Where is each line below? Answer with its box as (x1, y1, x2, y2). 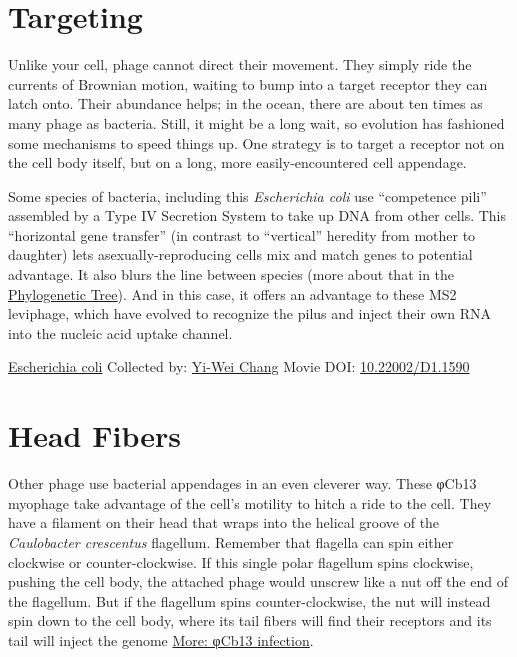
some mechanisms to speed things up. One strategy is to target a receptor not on (8, 132, 505, 153)
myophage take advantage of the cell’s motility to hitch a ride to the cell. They (8, 492, 492, 513)
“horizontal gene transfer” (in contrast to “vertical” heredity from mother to (8, 224, 476, 245)
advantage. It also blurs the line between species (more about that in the (8, 264, 455, 285)
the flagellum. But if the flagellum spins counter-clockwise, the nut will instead (8, 590, 491, 611)
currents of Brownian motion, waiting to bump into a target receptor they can (8, 73, 488, 94)
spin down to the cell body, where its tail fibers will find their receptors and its (8, 610, 492, 631)
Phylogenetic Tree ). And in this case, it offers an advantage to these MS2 (8, 283, 457, 304)
